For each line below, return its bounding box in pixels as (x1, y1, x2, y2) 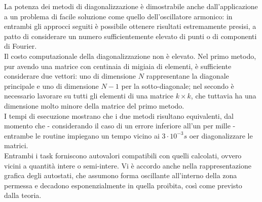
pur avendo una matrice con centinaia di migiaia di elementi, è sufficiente (4, 60, 232, 71)
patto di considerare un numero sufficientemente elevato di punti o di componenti (4, 30, 257, 41)
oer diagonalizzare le (189, 130, 253, 141)
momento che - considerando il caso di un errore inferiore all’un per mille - (4, 120, 236, 131)
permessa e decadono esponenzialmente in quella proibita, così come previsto (4, 180, 242, 190)
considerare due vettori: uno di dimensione (4, 71, 136, 81)
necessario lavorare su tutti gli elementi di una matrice (4, 90, 174, 101)
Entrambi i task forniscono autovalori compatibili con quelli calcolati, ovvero (4, 150, 242, 160)
